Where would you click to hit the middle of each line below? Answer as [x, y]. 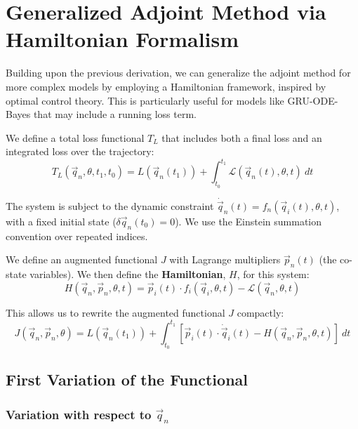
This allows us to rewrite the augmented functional [115, 312]
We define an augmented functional [82, 259]
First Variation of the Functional [127, 379]
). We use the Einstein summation [248, 222]
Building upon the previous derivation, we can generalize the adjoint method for [178, 73]
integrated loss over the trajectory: [80, 151]
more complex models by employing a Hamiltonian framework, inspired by [166, 86]
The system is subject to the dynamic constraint [110, 206]
